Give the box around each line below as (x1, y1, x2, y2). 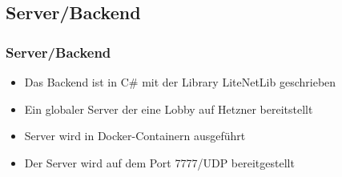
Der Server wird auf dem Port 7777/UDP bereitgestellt (24, 154, 295, 171)
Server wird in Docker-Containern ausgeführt (24, 127, 246, 144)
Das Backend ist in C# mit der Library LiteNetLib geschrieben (24, 74, 336, 90)
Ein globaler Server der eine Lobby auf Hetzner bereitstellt (24, 100, 313, 117)
